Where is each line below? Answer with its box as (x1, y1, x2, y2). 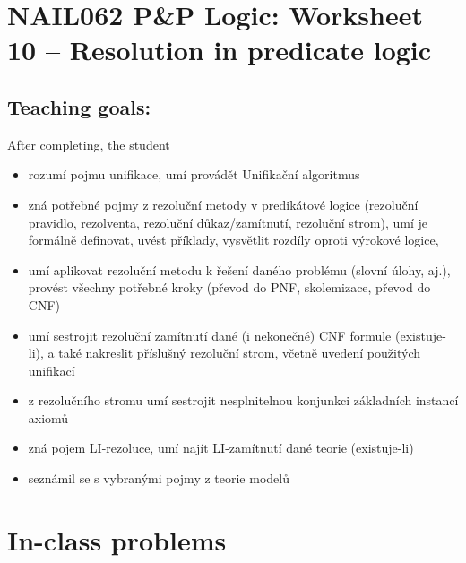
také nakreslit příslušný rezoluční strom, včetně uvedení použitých (58, 343, 420, 362)
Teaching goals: (7, 92, 151, 120)
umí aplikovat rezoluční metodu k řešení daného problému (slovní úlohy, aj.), (28, 260, 451, 279)
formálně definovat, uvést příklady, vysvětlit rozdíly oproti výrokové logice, (28, 230, 439, 249)
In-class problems (7, 521, 227, 558)
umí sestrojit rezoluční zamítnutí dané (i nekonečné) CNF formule (28, 325, 392, 344)
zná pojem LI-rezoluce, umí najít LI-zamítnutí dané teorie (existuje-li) (28, 438, 414, 457)
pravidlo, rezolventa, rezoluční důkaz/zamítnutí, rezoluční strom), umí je (28, 212, 427, 231)
